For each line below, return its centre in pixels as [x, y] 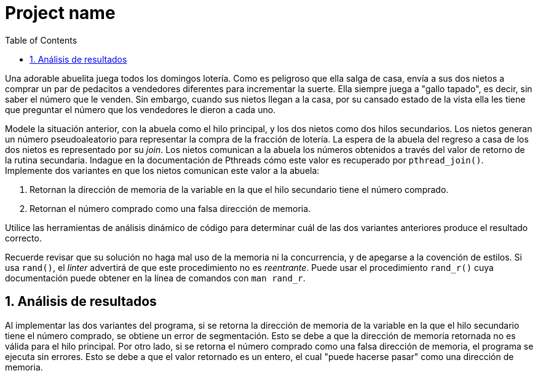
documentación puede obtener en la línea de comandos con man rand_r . [155, 278]
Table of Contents [41, 40]
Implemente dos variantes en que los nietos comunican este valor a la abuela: [162, 170]
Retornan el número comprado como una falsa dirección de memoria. [170, 208]
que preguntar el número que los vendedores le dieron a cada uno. [140, 109]
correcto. [23, 238]
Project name [60, 13]
